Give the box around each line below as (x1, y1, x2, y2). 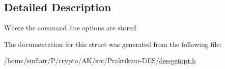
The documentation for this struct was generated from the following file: (4, 39, 222, 49)
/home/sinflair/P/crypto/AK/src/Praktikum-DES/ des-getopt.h (4, 55, 196, 66)
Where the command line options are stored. (4, 23, 138, 33)
